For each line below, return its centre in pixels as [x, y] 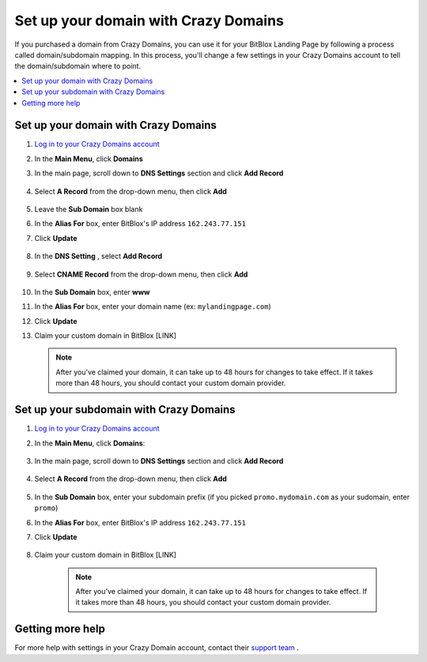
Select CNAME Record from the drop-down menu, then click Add [141, 274]
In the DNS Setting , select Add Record [98, 256]
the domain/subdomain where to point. [78, 66]
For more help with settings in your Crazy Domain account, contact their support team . [157, 648]
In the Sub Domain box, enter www [92, 292]
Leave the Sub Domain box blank [89, 209]
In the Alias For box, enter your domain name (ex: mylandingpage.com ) [153, 307]
